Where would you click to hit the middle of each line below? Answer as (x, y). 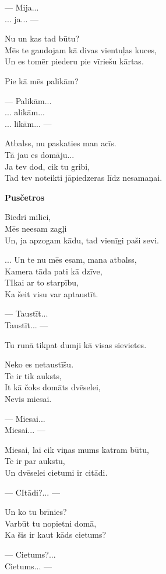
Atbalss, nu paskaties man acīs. (61, 143)
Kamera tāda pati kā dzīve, (54, 271)
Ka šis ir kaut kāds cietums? (56, 535)
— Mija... (22, 7)
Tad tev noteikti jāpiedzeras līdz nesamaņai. (84, 178)
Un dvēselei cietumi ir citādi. (56, 472)
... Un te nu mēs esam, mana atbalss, (71, 259)
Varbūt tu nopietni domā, (51, 523)
